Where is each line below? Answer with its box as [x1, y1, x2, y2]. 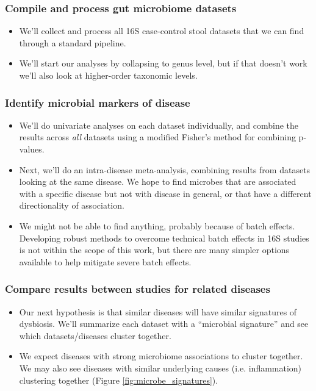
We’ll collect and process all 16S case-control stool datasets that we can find [19, 24, 304, 37]
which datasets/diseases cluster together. [19, 329, 171, 342]
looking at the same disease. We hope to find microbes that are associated [19, 175, 296, 188]
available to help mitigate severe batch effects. [19, 255, 192, 268]
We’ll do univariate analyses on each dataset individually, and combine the [19, 118, 299, 131]
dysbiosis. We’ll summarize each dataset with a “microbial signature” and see [19, 317, 309, 330]
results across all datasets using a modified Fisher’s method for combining [19, 131, 296, 143]
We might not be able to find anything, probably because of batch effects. [19, 219, 295, 232]
